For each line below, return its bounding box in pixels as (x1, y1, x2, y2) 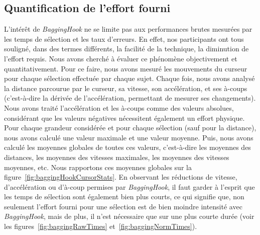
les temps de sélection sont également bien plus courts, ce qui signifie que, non (4, 191, 244, 202)
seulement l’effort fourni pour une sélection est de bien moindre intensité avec (4, 201, 242, 211)
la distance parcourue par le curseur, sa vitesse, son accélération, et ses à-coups (4, 83, 247, 93)
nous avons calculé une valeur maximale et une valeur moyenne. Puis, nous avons (4, 132, 253, 142)
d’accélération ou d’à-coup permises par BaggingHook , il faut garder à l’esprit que (4, 181, 255, 192)
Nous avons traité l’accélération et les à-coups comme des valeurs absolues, (4, 102, 234, 113)
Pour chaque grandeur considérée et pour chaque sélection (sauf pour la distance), (4, 122, 256, 133)
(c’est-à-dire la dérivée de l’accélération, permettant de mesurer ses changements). (4, 93, 256, 103)
